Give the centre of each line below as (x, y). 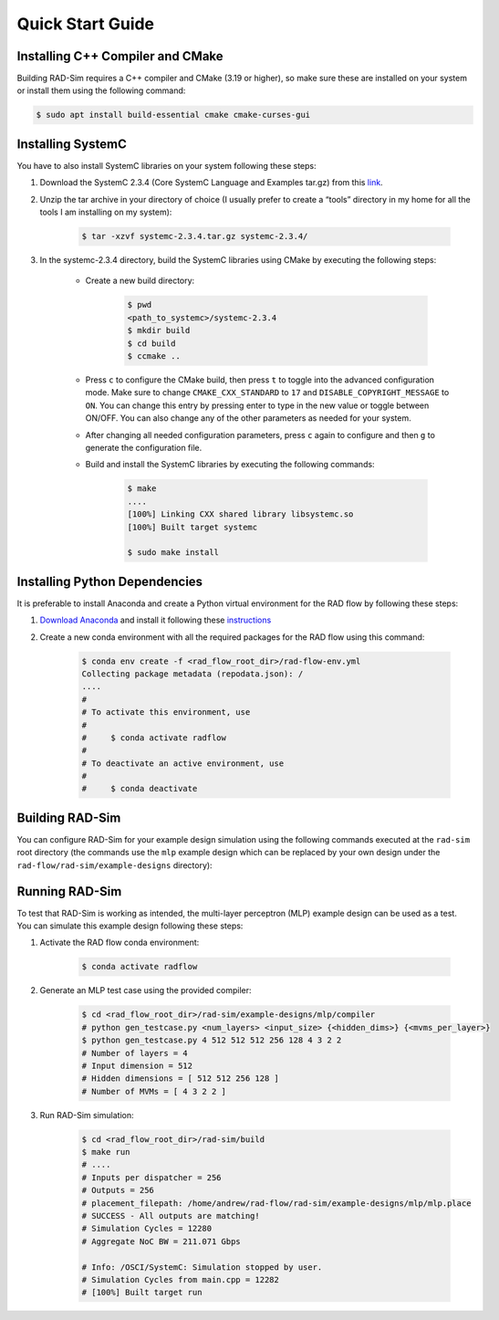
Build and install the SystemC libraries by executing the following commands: (230, 465)
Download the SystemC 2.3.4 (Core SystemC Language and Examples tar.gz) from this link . (211, 183)
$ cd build (151, 343)
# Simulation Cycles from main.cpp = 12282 (181, 1279)
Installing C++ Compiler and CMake (120, 56)
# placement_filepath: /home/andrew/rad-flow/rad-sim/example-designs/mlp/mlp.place (276, 1203)
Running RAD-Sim (69, 891)
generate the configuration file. (144, 447)
